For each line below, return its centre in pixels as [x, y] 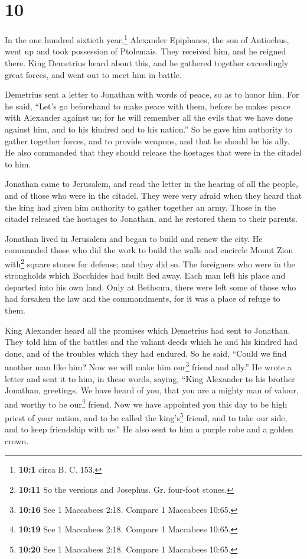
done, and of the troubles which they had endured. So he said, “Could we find [146, 353]
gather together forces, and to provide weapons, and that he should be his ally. [147, 140]
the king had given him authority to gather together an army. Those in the [141, 207]
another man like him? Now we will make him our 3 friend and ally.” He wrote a [148, 366]
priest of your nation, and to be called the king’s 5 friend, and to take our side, [146, 416]
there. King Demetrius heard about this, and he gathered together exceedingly [147, 62]
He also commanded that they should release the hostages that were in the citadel [153, 152]
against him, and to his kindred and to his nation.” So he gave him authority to [149, 129]
